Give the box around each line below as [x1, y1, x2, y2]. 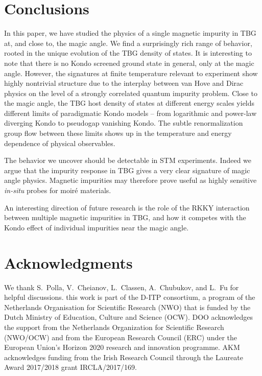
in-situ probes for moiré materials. [4, 185, 111, 196]
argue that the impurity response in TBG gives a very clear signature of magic [4, 165, 250, 175]
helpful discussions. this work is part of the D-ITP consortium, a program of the [4, 292, 255, 302]
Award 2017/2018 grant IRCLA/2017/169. [4, 362, 137, 372]
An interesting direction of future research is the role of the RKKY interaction [4, 202, 250, 213]
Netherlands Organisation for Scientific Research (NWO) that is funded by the [4, 301, 251, 312]
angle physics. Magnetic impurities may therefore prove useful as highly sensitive [4, 175, 257, 185]
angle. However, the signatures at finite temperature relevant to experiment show [4, 67, 258, 78]
